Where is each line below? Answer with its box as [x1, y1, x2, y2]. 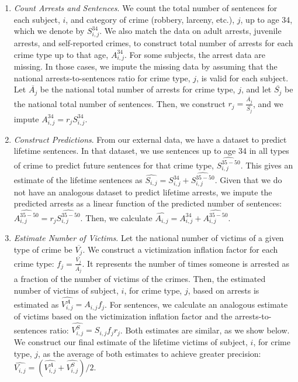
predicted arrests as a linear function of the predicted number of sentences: [13, 197, 282, 209]
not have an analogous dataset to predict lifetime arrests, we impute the [13, 185, 272, 198]
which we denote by [13, 25, 85, 37]
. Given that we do [214, 174, 282, 186]
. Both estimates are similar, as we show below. [120, 324, 290, 336]
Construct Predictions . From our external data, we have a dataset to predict [13, 133, 287, 145]
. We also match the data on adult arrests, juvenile [99, 25, 282, 37]
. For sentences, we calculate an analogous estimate [105, 298, 288, 310]
